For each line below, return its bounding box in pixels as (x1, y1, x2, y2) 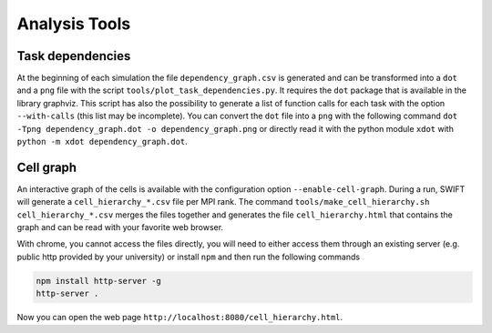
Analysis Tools (16, 14, 131, 34)
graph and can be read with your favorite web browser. (16, 222, 223, 233)
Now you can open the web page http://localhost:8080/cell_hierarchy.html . (16, 312, 343, 323)
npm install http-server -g (36, 276, 161, 286)
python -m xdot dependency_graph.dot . (16, 136, 189, 147)
